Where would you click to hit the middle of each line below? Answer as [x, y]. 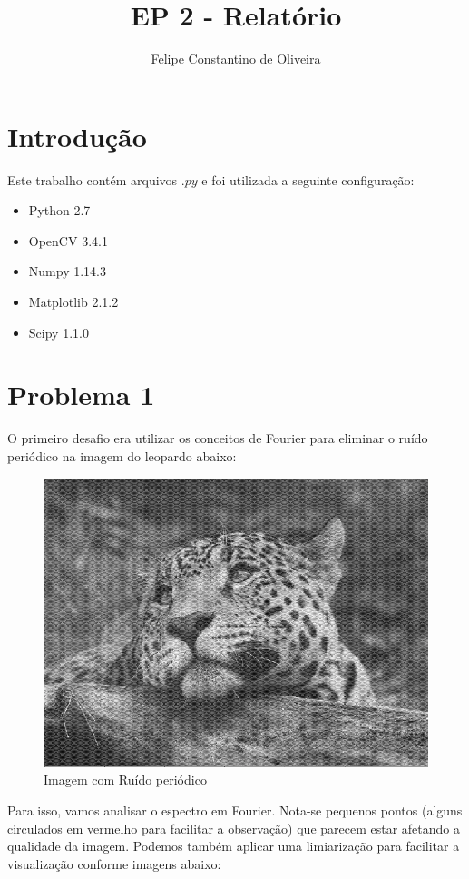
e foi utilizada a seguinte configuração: [308, 179]
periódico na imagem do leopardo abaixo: [122, 455]
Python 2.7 [59, 210]
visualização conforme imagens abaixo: [114, 863]
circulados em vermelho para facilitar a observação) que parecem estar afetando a [234, 828]
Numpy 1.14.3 [67, 271]
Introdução [77, 136]
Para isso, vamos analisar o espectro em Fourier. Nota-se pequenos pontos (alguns [235, 810]
